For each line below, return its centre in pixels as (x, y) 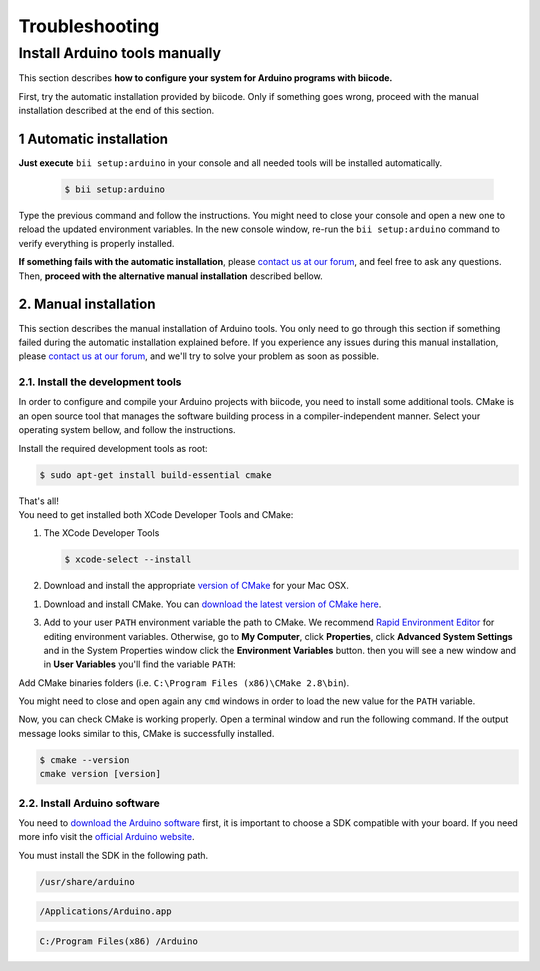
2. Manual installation (87, 304)
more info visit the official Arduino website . (106, 837)
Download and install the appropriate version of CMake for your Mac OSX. (196, 586)
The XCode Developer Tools (101, 533)
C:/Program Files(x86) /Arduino (119, 941)
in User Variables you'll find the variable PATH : (139, 664)
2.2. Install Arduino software (89, 803)
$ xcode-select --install (128, 559)
